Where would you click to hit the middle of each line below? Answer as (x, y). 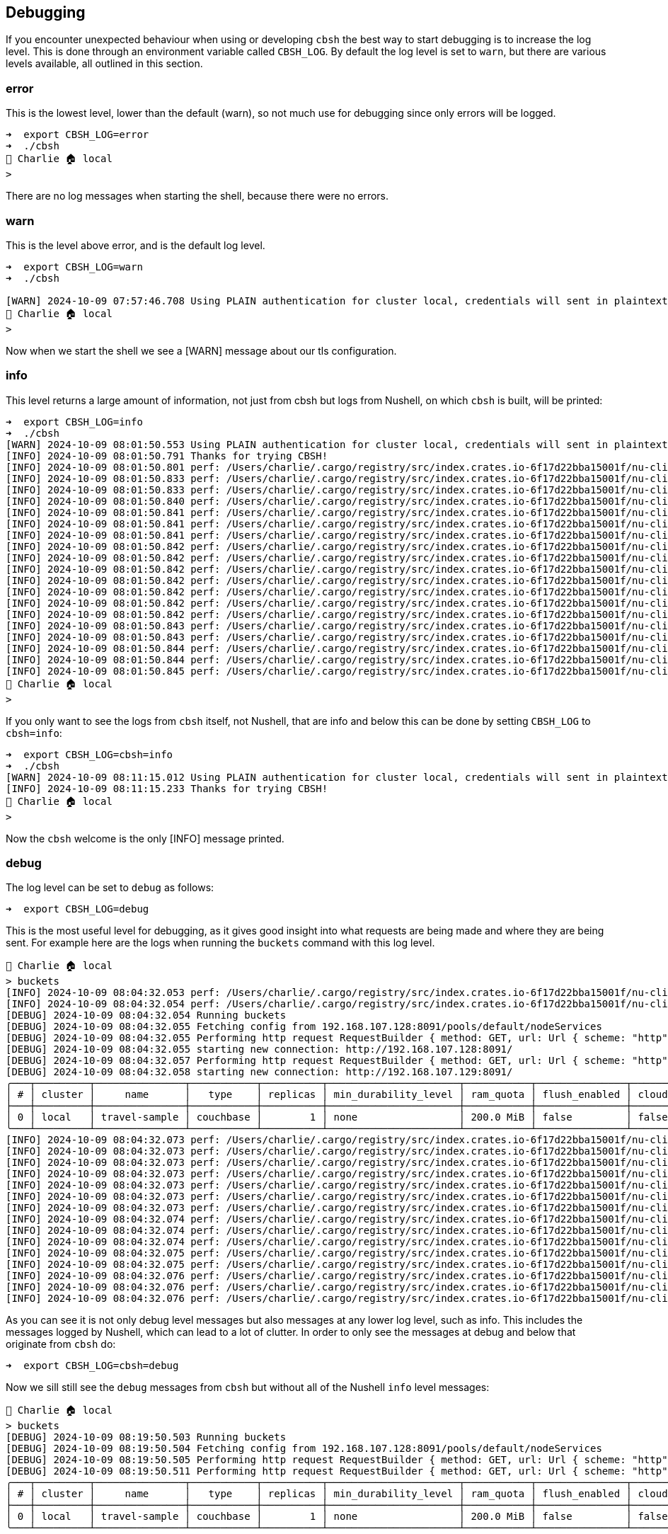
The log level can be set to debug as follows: (110, 888)
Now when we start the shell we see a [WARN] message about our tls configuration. (201, 350)
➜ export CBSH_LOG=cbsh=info (90, 754)
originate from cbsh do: (61, 1344)
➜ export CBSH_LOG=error (77, 135)
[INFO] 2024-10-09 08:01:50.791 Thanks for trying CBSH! (167, 456)
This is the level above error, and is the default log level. (136, 245)
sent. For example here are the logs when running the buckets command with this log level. (220, 943)
